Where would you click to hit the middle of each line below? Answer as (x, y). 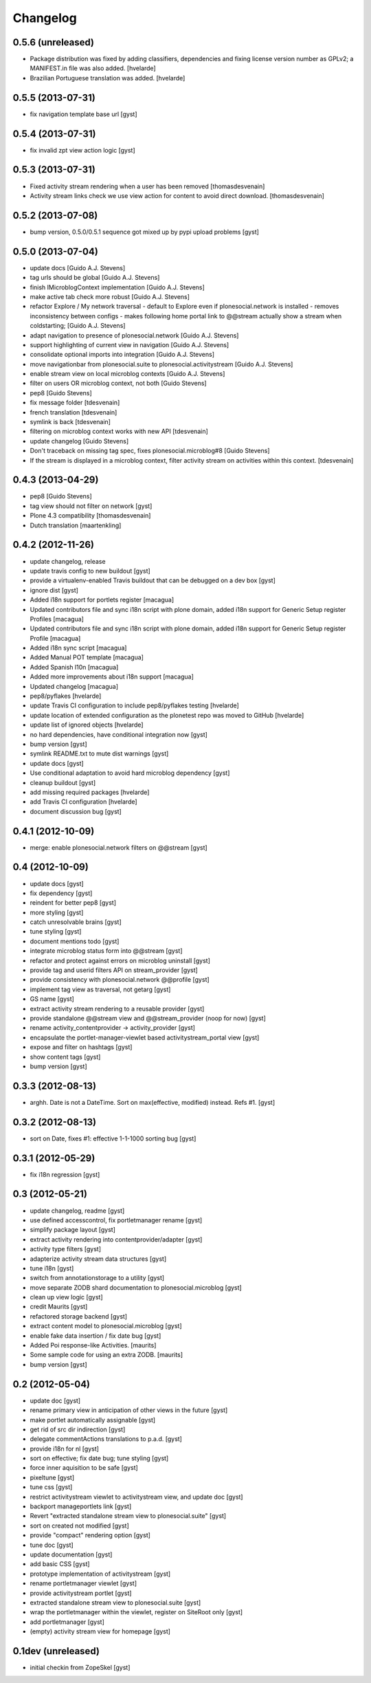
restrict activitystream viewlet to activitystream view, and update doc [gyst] (136, 1497)
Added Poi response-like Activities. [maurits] (93, 1345)
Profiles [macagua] (57, 619)
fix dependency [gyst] (61, 893)
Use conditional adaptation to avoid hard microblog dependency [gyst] (130, 773)
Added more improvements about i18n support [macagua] (112, 676)
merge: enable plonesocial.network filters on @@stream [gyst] (119, 847)
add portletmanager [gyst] (67, 1622)
